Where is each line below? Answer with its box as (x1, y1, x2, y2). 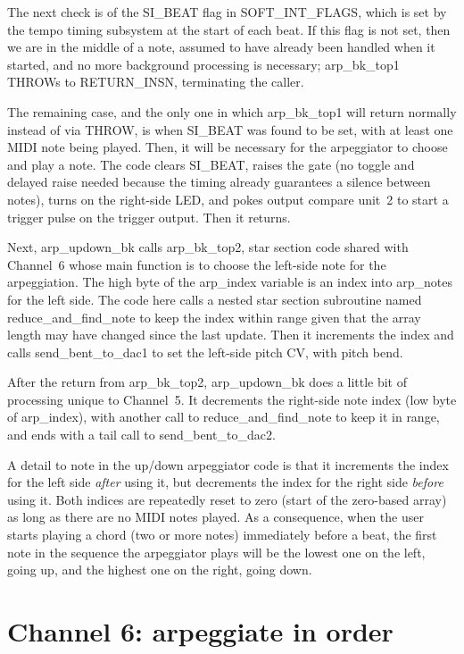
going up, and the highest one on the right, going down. (7, 560, 312, 579)
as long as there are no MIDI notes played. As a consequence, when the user (7, 507, 424, 526)
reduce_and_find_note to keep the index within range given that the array (7, 307, 421, 326)
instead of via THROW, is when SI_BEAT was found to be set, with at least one (7, 120, 453, 138)
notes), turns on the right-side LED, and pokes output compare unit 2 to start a (7, 189, 449, 208)
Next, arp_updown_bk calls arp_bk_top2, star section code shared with (7, 238, 409, 256)
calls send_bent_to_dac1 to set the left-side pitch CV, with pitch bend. (7, 342, 403, 361)
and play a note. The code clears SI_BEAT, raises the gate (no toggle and (7, 155, 415, 173)
